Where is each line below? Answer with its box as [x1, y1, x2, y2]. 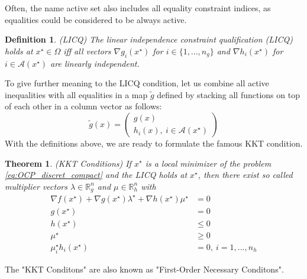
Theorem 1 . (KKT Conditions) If [5, 157, 131, 169]
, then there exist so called [198, 168, 293, 181]
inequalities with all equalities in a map [5, 88, 148, 100]
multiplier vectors [5, 180, 67, 192]
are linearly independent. [50, 57, 140, 69]
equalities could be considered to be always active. [5, 13, 187, 25]
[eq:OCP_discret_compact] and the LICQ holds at [5, 168, 188, 181]
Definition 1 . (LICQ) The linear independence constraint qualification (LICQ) [5, 33, 293, 46]
